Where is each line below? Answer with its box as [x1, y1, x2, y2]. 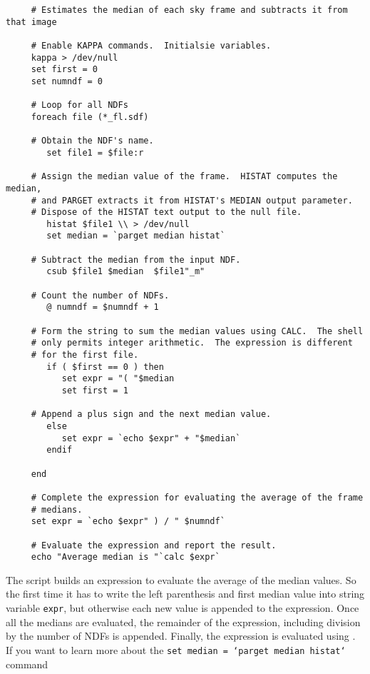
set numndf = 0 [31, 76, 103, 86]
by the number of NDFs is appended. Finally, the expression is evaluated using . [6, 628, 356, 643]
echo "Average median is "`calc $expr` [31, 552, 220, 563]
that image [6, 16, 57, 27]
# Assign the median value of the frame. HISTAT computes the [31, 171, 338, 182]
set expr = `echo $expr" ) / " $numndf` [31, 516, 225, 527]
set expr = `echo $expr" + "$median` [61, 433, 241, 443]
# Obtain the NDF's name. [31, 136, 154, 146]
